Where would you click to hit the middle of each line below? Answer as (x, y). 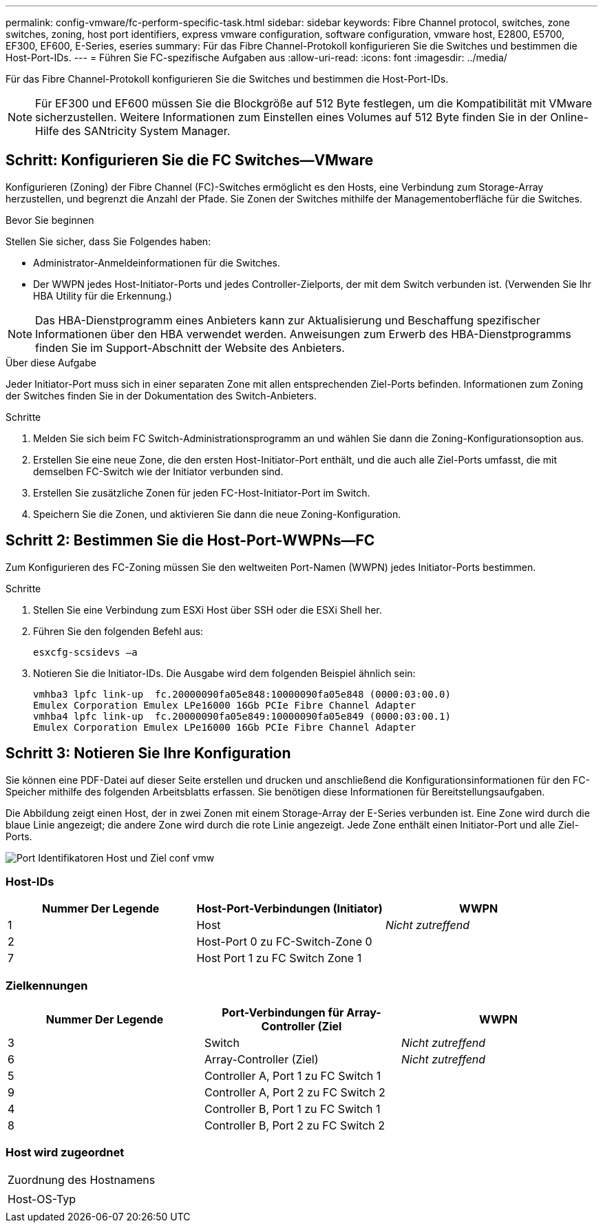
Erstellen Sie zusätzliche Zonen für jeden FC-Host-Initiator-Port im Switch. (202, 492)
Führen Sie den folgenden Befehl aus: (118, 631)
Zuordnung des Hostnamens (82, 1179)
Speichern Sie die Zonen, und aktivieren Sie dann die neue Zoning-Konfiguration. (217, 514)
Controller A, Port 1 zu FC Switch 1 (293, 1076)
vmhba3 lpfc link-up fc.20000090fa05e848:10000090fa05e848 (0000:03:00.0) (242, 694)
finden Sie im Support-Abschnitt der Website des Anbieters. (190, 347)
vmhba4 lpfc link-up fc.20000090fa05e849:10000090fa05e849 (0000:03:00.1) (242, 716)
